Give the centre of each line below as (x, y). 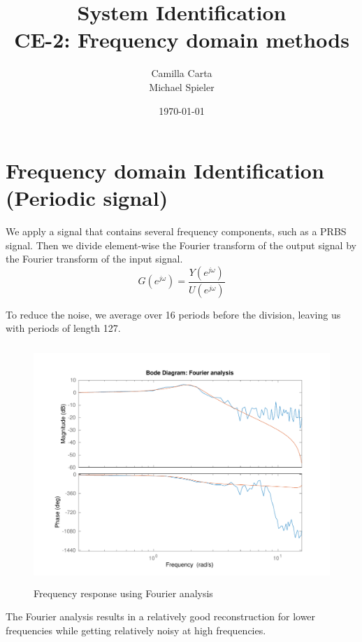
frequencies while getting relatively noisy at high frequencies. (136, 630)
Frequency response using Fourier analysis (123, 593)
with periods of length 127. (63, 328)
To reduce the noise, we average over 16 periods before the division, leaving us (173, 314)
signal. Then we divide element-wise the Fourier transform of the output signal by (181, 245)
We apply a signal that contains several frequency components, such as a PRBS (176, 231)
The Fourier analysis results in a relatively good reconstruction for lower (161, 616)
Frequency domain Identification (165, 170)
